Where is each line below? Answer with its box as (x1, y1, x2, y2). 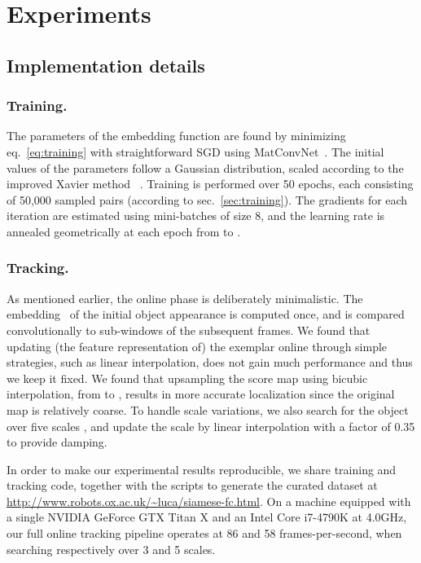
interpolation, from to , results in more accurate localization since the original (7, 385, 395, 402)
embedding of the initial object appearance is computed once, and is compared (7, 306, 405, 323)
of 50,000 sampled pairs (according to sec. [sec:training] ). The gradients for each (7, 191, 408, 208)
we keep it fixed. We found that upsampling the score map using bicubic (7, 369, 368, 386)
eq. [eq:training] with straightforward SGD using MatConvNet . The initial (7, 143, 384, 160)
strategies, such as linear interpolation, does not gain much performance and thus (7, 354, 413, 371)
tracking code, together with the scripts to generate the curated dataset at (7, 477, 378, 494)
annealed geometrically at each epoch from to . (7, 222, 241, 240)
